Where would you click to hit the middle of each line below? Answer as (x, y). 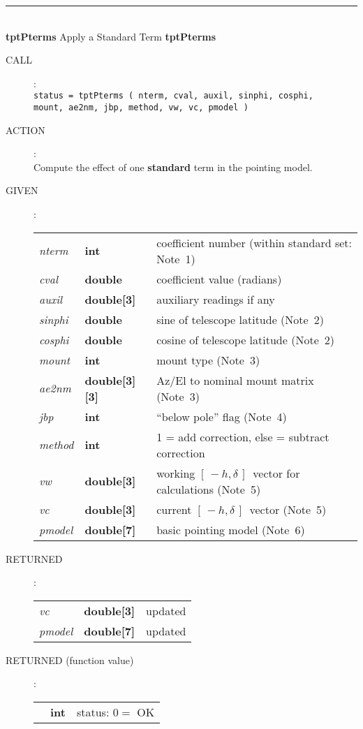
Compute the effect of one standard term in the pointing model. (173, 167)
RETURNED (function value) (70, 660)
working (176, 473)
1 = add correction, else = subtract (243, 436)
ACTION (25, 130)
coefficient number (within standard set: (254, 242)
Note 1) (176, 258)
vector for (276, 473)
